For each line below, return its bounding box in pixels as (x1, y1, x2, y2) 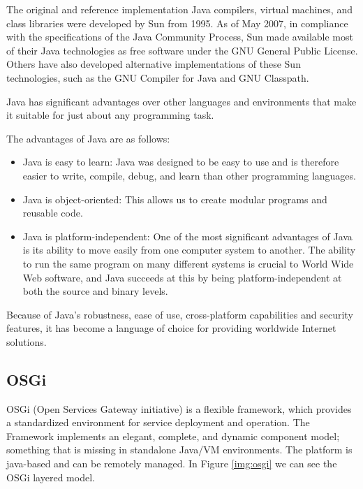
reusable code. (22, 205, 83, 220)
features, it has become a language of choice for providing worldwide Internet (6, 321, 336, 335)
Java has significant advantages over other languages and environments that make (6, 94, 357, 108)
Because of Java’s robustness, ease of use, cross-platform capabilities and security (6, 307, 353, 321)
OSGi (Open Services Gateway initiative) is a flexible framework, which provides (6, 401, 352, 416)
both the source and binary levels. (22, 284, 168, 298)
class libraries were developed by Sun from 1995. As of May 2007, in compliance (6, 15, 348, 30)
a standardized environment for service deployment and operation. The (6, 415, 310, 430)
